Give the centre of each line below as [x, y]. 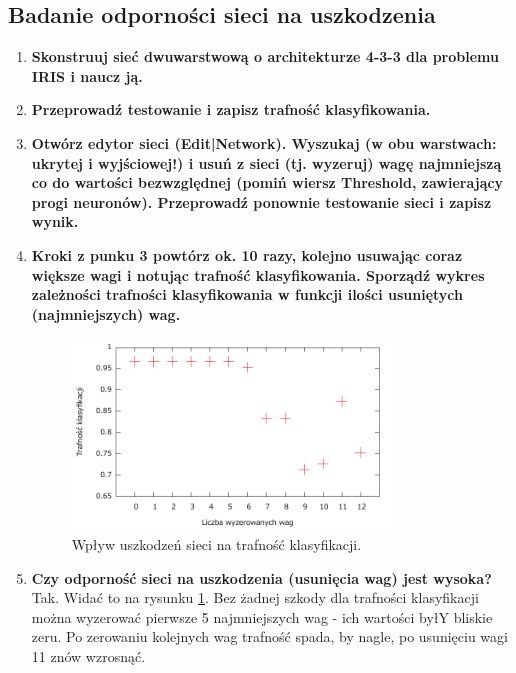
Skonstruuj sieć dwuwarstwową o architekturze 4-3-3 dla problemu [265, 56]
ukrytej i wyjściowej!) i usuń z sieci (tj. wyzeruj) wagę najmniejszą [266, 162]
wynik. [55, 221]
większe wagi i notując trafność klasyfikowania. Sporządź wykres [258, 274]
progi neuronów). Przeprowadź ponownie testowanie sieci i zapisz [261, 201]
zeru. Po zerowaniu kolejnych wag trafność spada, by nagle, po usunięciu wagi [269, 636]
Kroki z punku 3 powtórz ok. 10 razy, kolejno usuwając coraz [247, 254]
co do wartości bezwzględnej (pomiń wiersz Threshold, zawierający [267, 182]
